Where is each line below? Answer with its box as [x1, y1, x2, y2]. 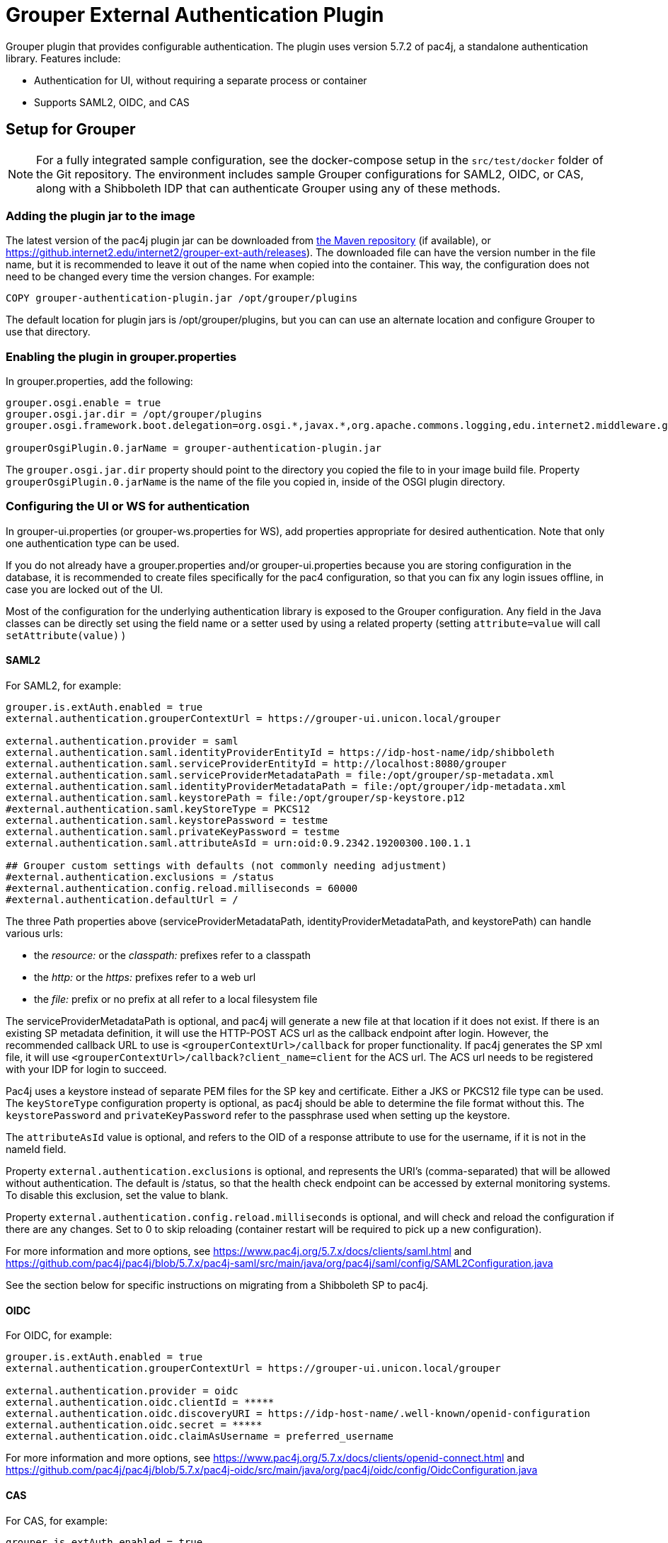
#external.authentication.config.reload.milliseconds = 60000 [6, 883, 358, 895]
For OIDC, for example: [6, 1329, 113, 1342]
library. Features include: [6, 52, 121, 64]
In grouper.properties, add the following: [6, 375, 193, 388]
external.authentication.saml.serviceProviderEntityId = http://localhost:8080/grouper [6, 758, 507, 770]
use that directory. [6, 326, 91, 338]
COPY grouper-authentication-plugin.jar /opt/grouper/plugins [6, 292, 358, 304]
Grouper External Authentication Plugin [6, 3, 384, 27]
